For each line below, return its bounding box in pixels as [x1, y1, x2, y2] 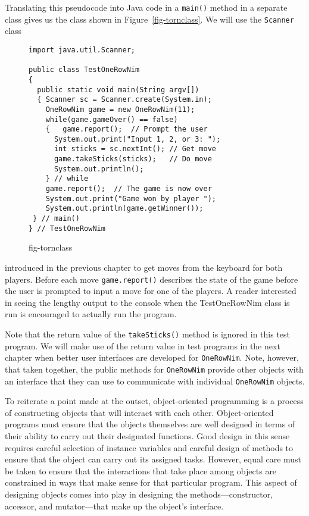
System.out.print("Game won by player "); [45, 194, 216, 203]
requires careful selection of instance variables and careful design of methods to [5, 441, 294, 454]
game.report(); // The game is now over [45, 184, 212, 193]
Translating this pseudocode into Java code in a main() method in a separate [5, 1, 288, 13]
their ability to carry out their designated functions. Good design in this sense [5, 430, 290, 442]
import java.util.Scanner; [29, 45, 135, 54]
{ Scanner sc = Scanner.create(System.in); [37, 95, 212, 104]
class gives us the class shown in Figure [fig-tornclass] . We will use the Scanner [5, 12, 294, 25]
